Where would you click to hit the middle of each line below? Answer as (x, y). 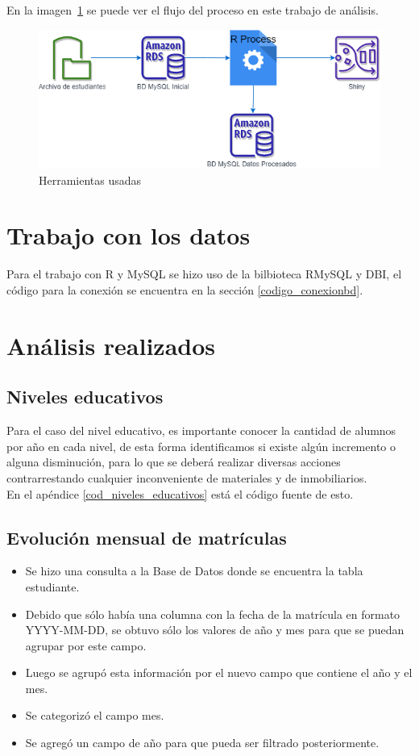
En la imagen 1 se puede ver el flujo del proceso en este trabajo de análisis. (193, 10)
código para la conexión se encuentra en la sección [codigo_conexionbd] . (185, 289)
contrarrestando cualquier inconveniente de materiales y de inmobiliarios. (187, 477)
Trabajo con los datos (129, 235)
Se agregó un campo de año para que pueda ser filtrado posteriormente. (202, 743)
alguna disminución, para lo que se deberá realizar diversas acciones (174, 462)
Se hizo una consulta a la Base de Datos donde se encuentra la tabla (194, 571)
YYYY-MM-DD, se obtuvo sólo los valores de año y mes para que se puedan (215, 630)
